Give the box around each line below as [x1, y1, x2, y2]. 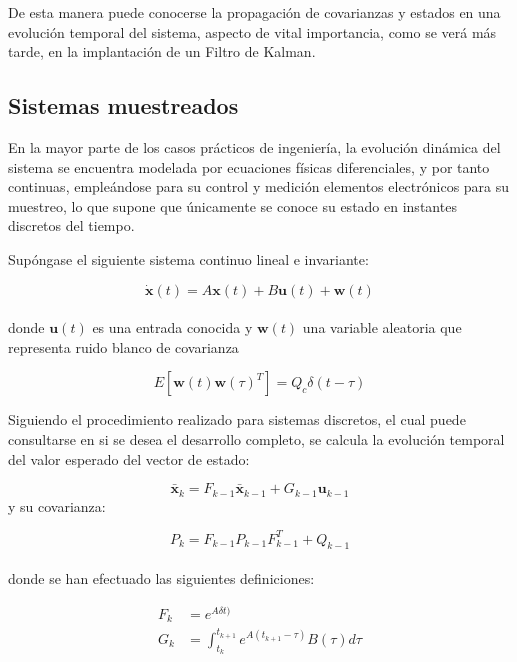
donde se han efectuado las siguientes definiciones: [8, 568, 315, 589]
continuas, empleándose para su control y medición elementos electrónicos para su [8, 176, 510, 197]
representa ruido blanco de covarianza [8, 336, 239, 357]
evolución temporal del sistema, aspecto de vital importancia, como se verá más [8, 21, 497, 42]
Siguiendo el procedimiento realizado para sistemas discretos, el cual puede [8, 409, 466, 430]
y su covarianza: [8, 495, 106, 516]
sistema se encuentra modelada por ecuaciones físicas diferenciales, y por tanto [8, 156, 490, 177]
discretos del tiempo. [8, 215, 135, 236]
